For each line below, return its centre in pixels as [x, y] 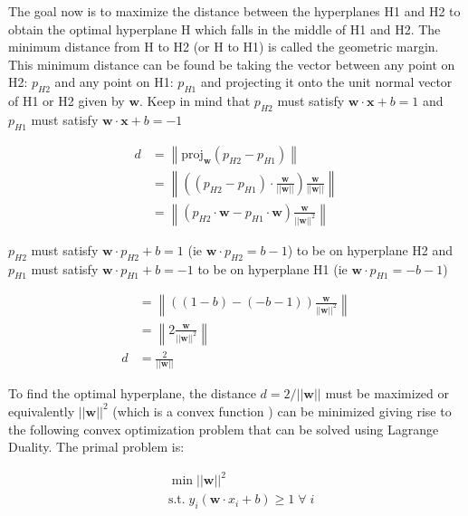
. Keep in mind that [195, 101]
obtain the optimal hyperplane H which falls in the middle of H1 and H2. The [224, 29]
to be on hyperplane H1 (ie [272, 268]
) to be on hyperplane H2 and [370, 249]
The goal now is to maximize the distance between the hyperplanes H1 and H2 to [234, 11]
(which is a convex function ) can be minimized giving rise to [282, 411]
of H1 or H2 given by [67, 101]
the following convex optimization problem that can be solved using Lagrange [224, 429]
